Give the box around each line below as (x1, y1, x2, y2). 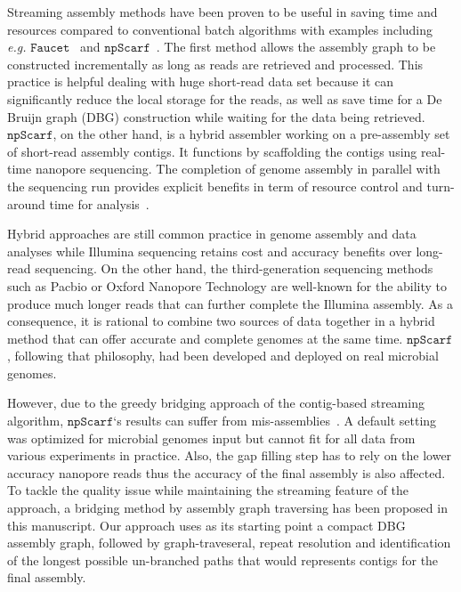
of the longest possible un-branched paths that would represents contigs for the (7, 550, 439, 569)
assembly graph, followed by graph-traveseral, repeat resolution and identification (7, 533, 451, 552)
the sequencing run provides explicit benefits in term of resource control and (7, 176, 423, 195)
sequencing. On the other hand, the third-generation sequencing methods (35, 259, 433, 278)
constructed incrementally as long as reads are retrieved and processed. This (7, 54, 424, 73)
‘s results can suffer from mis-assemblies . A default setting (113, 411, 437, 430)
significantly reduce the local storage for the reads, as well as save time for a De (7, 89, 442, 108)
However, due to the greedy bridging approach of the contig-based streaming (7, 393, 425, 412)
